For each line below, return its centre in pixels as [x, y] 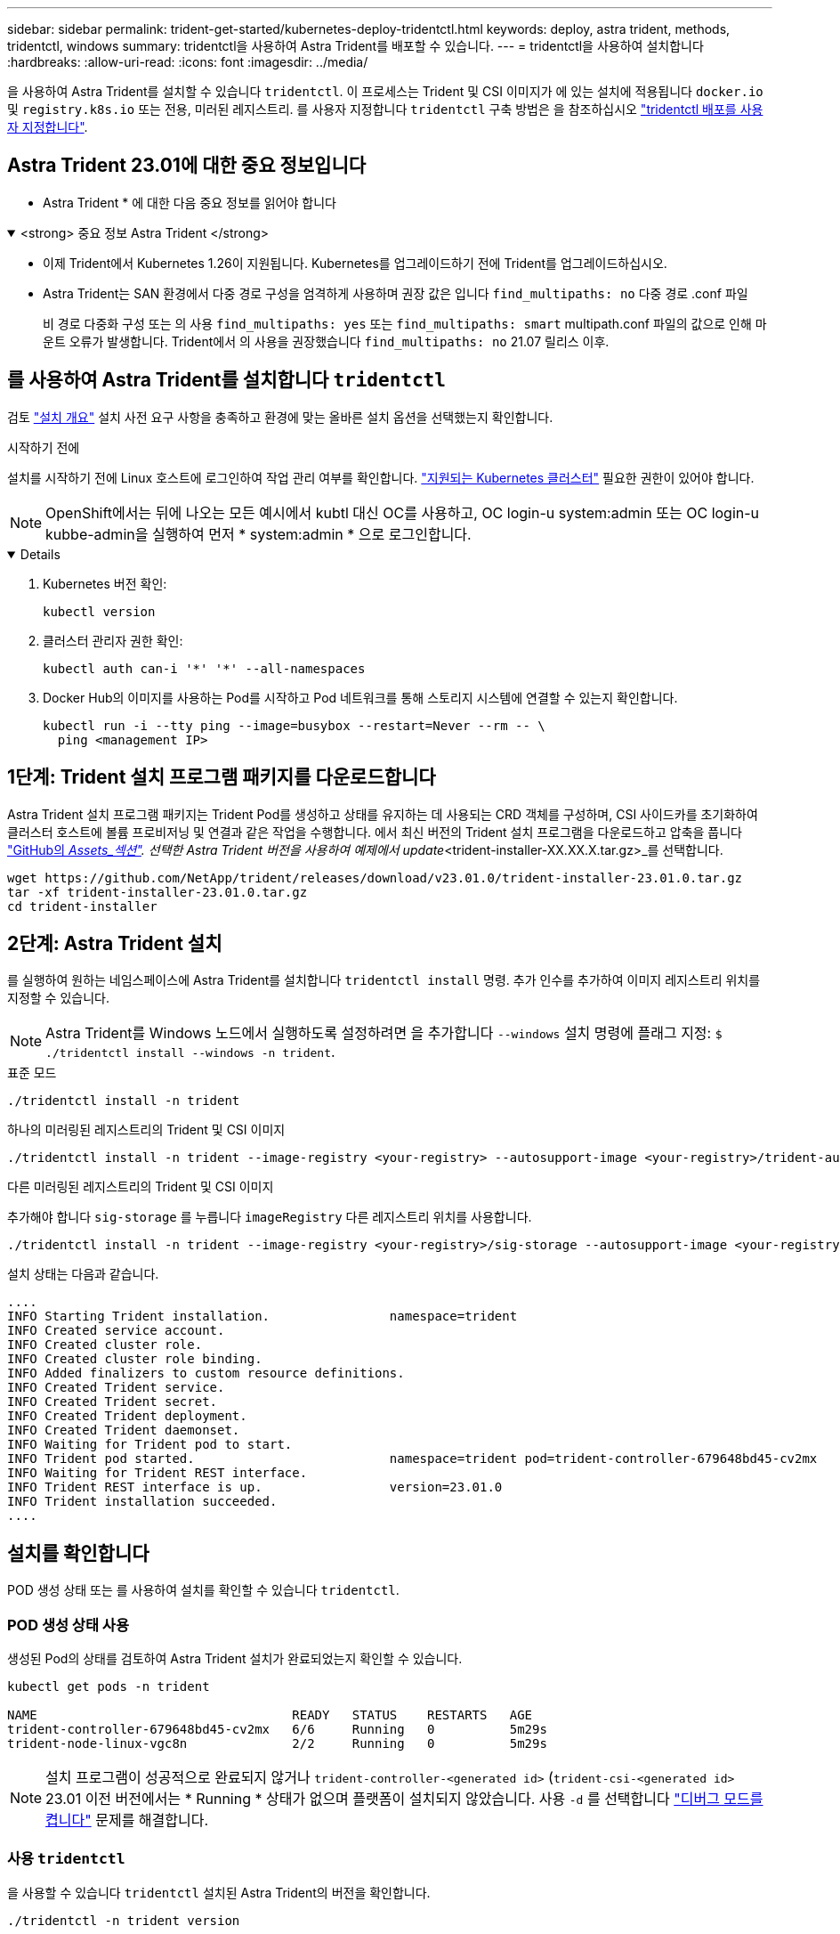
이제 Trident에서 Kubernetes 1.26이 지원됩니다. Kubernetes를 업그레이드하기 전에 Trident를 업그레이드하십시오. [355, 263]
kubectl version [99, 611]
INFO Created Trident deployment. [127, 1416]
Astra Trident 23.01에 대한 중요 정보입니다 [187, 166]
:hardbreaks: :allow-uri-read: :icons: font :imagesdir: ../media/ [188, 62]
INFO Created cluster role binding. [135, 1359]
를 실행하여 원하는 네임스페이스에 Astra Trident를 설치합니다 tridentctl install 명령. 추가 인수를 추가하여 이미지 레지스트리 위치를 [384, 980]
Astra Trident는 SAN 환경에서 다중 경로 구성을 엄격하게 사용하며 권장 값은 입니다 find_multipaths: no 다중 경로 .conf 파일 [396, 293]
